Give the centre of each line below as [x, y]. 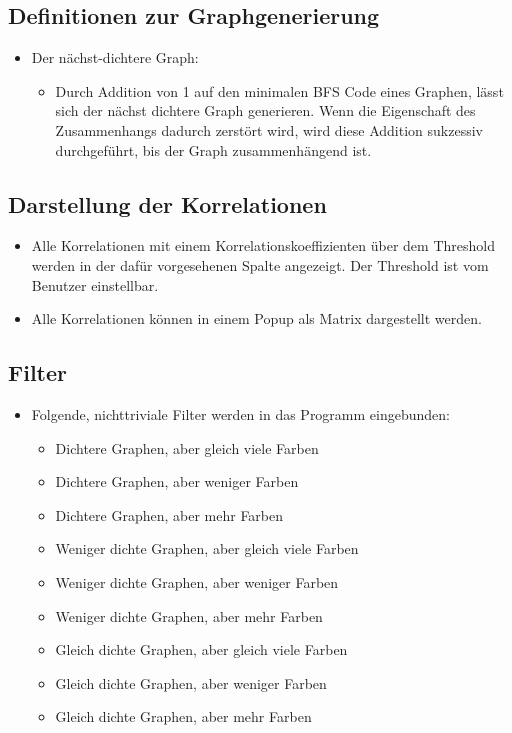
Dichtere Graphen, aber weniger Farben [177, 481]
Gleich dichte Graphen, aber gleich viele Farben [201, 649]
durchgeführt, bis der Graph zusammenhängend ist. [213, 149]
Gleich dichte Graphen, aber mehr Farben [183, 716]
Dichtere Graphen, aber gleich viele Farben [187, 447]
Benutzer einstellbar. [95, 284]
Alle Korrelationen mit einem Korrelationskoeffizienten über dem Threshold [263, 245]
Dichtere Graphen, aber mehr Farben [169, 514]
